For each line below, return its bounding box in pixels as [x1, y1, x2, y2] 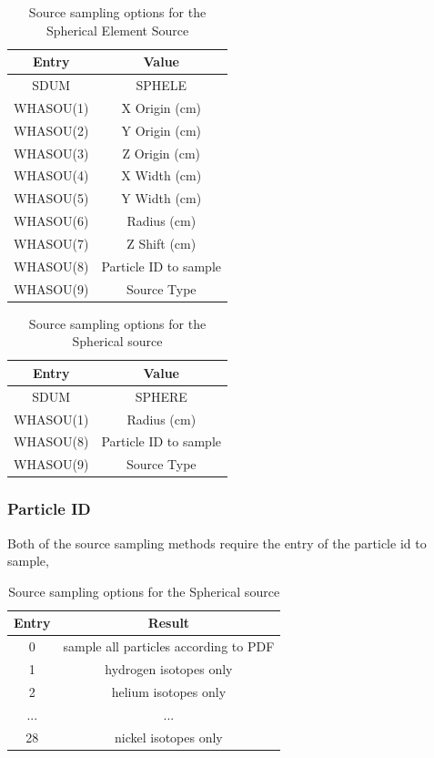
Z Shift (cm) [126, 233, 197, 252]
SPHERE [135, 386, 187, 405]
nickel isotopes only [115, 727, 223, 746]
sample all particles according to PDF [63, 637, 275, 656]
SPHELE [136, 76, 187, 95]
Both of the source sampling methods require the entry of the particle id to [7, 533, 427, 552]
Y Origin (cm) [121, 120, 202, 139]
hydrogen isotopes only [105, 660, 233, 679]
